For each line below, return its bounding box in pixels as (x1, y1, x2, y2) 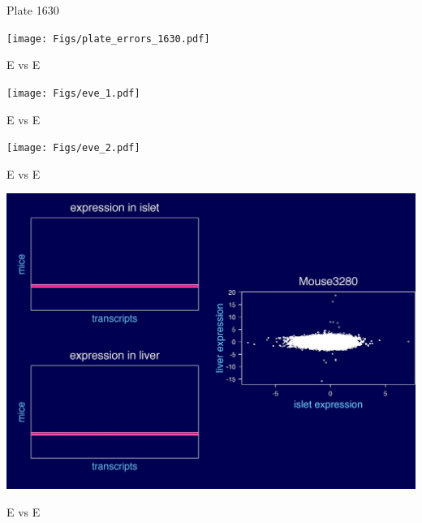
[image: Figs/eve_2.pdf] (6, 142, 140, 154)
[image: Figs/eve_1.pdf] (6, 87, 140, 99)
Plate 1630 (6, 2, 59, 18)
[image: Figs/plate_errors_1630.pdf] (6, 32, 210, 45)
